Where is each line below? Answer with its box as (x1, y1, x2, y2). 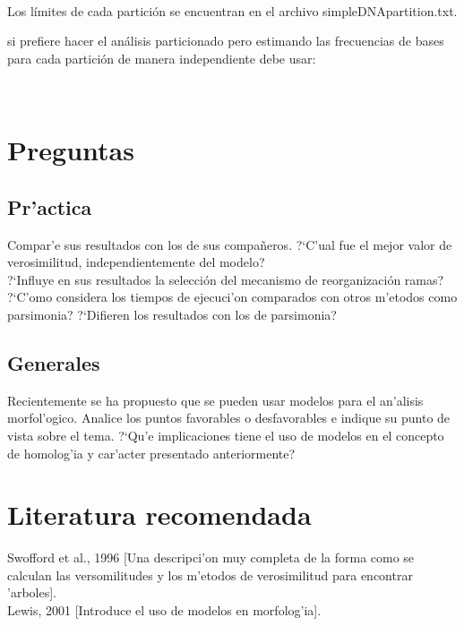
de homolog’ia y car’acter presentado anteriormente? (7, 443, 296, 462)
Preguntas (7, 132, 134, 168)
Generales (7, 348, 100, 376)
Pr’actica (7, 193, 92, 220)
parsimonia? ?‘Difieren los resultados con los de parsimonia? (7, 304, 337, 323)
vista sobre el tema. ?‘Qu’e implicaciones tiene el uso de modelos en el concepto (7, 425, 444, 444)
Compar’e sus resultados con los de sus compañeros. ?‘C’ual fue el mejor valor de (7, 235, 452, 253)
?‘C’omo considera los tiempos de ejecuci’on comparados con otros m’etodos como (7, 287, 458, 306)
